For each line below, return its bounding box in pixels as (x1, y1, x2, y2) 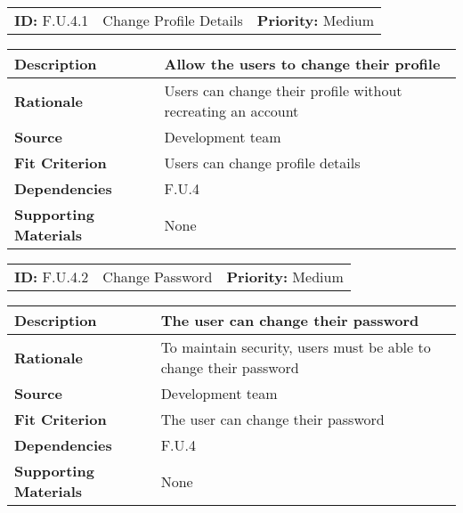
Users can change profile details (164, 152, 361, 173)
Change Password (102, 266, 213, 287)
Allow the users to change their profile (164, 53, 441, 74)
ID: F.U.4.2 (14, 266, 89, 287)
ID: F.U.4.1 (14, 10, 89, 30)
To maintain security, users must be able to (160, 337, 431, 357)
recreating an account (164, 101, 299, 121)
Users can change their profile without (164, 80, 402, 101)
